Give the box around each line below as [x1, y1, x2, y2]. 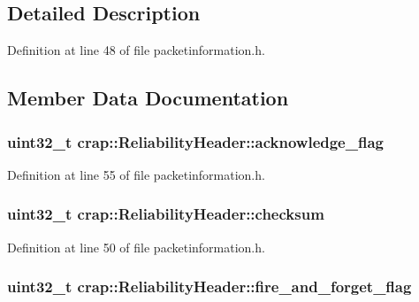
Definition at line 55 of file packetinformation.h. [7, 165, 265, 183]
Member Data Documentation [7, 84, 289, 112]
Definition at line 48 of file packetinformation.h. [7, 41, 265, 59]
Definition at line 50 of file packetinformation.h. [7, 237, 265, 256]
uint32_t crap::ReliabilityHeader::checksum [7, 203, 324, 225]
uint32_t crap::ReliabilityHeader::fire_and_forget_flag [7, 275, 412, 298]
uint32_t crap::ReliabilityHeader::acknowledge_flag [7, 130, 384, 152]
